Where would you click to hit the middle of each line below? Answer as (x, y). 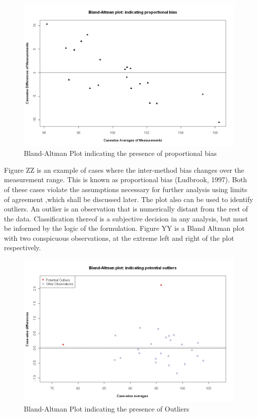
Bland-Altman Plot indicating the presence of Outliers (107, 409)
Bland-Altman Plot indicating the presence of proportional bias (120, 153)
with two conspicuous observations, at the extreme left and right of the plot (119, 238)
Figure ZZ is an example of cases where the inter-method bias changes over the (124, 170)
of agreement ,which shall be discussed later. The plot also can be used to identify (129, 199)
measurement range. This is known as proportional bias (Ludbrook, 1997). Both (126, 179)
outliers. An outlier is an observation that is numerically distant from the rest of (126, 209)
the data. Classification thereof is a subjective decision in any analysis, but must (126, 218)
